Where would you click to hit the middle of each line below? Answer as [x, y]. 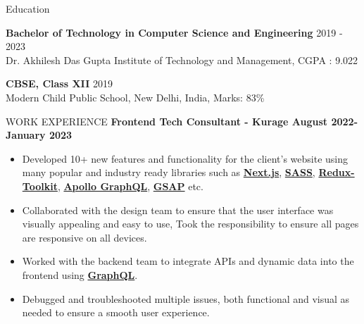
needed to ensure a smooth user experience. [116, 312]
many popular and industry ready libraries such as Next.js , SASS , [169, 172]
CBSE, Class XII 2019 [59, 83]
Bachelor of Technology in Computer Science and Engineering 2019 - [174, 32]
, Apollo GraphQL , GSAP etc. [130, 186]
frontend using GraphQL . [80, 274]
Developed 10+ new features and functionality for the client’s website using [185, 158]
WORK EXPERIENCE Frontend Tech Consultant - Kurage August [167, 121]
